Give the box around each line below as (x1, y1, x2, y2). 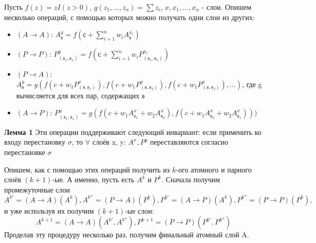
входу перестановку (4, 136, 66, 147)
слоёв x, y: (92, 136, 126, 147)
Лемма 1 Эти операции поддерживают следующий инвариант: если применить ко (4, 126, 262, 137)
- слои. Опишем (201, 2, 252, 12)
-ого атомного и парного (176, 164, 252, 175)
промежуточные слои (4, 184, 70, 195)
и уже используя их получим (4, 205, 94, 216)
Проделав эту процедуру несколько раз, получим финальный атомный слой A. (4, 229, 249, 240)
